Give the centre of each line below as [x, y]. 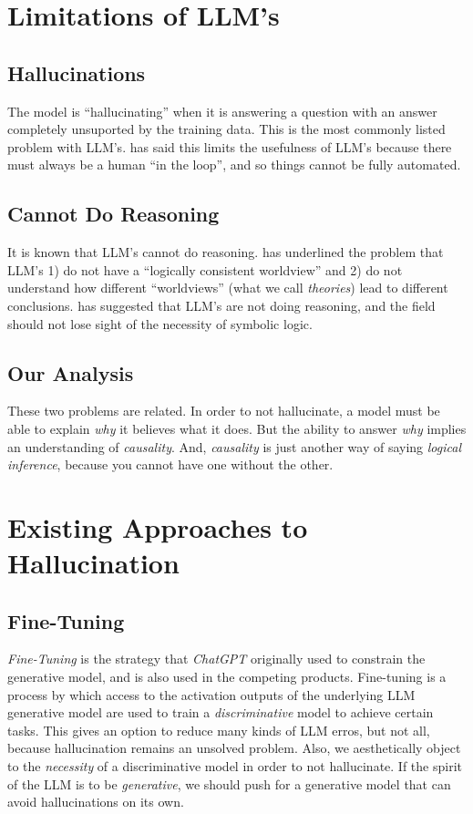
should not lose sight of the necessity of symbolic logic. [160, 323]
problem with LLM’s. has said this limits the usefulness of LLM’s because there [230, 146]
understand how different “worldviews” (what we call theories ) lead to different [228, 288]
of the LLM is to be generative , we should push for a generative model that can [229, 783]
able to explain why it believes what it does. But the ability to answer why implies [237, 428]
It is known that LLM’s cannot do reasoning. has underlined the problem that [226, 252]
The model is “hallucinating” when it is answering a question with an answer [222, 111]
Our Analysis [71, 372]
